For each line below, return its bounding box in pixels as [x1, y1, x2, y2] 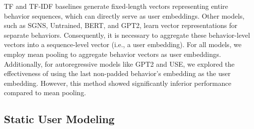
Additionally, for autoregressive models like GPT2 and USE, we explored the [4, 58, 235, 69]
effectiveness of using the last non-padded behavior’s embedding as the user [4, 68, 231, 78]
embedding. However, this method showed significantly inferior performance [4, 77, 231, 88]
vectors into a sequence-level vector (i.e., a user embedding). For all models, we [4, 39, 242, 50]
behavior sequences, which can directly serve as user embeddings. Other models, [4, 10, 245, 21]
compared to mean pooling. [4, 87, 86, 98]
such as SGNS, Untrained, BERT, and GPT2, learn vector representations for [4, 20, 237, 30]
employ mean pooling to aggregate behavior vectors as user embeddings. [4, 49, 221, 59]
